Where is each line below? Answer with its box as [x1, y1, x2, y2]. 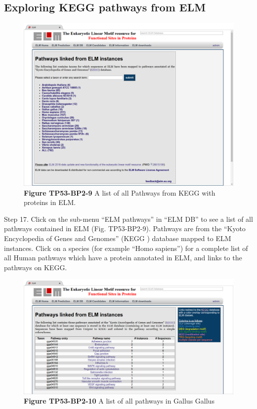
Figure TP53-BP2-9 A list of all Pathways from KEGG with [24, 187, 215, 198]
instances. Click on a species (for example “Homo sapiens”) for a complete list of [4, 243, 248, 253]
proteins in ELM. [24, 197, 76, 207]
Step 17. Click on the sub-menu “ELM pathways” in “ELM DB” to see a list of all [4, 213, 253, 224]
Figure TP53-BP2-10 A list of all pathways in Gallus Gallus [24, 396, 214, 406]
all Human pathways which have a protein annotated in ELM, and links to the [4, 252, 242, 263]
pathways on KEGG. [4, 262, 67, 272]
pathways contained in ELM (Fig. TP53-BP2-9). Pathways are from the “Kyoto [4, 223, 246, 234]
